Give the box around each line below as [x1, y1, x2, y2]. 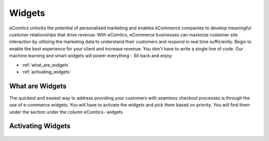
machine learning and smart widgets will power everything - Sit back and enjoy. [9, 53, 173, 59]
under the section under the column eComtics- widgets [9, 109, 123, 115]
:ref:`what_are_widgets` [21, 62, 70, 68]
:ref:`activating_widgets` [21, 69, 72, 75]
